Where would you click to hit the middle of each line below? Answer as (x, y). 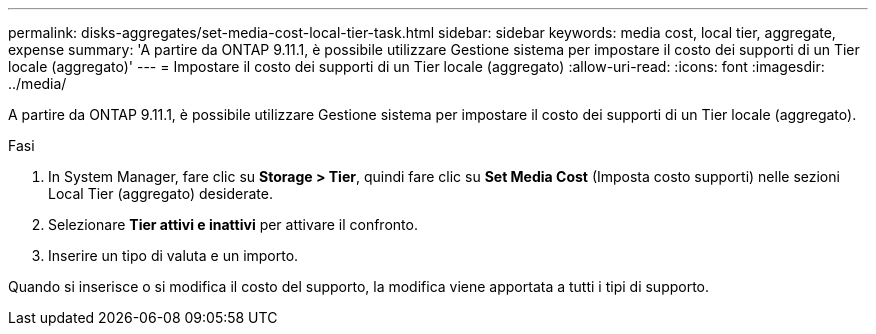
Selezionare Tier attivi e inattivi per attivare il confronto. (233, 224)
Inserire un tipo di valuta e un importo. (173, 255)
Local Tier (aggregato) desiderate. (160, 193)
